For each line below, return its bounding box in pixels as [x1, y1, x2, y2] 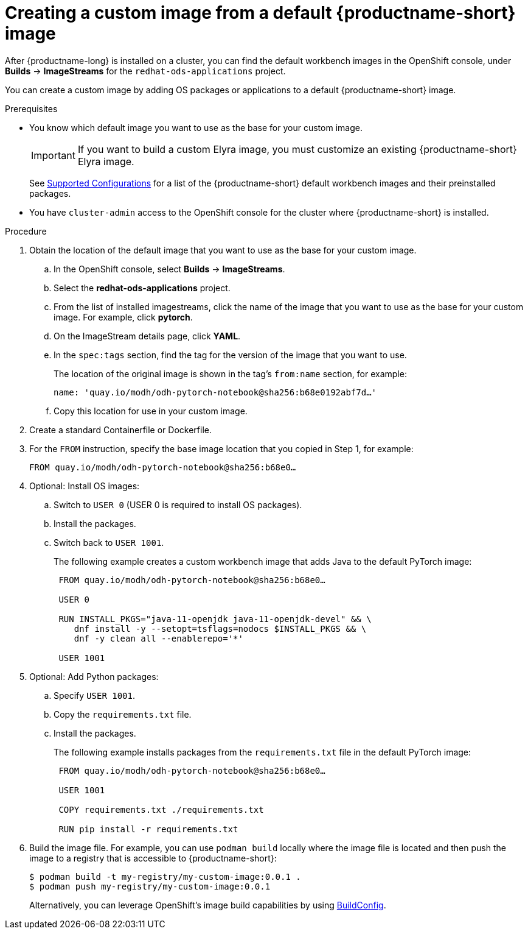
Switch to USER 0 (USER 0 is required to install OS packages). [54, 499, 302, 510]
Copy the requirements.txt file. [54, 709, 192, 720]
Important [31, 149, 75, 161]
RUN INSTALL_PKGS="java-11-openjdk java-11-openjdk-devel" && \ [58, 614, 372, 624]
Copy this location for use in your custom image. [54, 405, 248, 416]
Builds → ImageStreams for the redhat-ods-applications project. [5, 65, 286, 76]
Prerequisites [5, 103, 58, 114]
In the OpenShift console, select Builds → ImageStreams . [54, 263, 285, 274]
